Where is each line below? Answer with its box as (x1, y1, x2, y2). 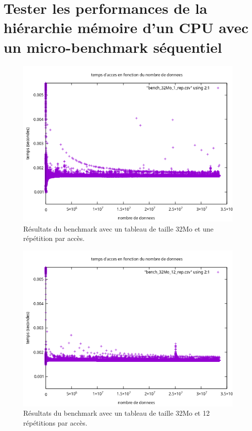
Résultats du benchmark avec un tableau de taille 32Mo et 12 (23, 408, 210, 418)
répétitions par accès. (23, 417, 87, 428)
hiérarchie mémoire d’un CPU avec (3, 17, 249, 38)
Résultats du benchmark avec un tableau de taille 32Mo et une (23, 223, 213, 234)
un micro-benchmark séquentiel (3, 37, 222, 57)
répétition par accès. (23, 233, 85, 243)
